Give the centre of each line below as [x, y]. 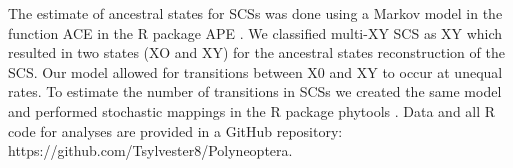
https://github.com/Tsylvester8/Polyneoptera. [150, 150]
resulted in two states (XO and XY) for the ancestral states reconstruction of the [256, 52]
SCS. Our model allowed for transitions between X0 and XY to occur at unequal [255, 71]
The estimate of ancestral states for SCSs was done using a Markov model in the [255, 13]
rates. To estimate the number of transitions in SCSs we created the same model [255, 91]
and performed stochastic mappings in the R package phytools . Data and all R [252, 110]
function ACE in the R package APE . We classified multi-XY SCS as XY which [255, 32]
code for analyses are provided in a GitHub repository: [175, 130]
